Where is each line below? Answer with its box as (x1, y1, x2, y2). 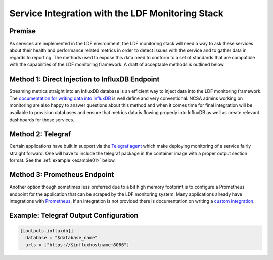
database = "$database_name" (25, 235, 98, 241)
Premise (9, 27, 36, 35)
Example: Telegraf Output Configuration (9, 211, 139, 220)
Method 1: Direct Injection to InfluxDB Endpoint (9, 75, 160, 84)
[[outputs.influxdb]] (20, 228, 74, 234)
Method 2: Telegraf (9, 130, 71, 138)
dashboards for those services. (9, 117, 75, 123)
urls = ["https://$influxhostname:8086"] (25, 242, 130, 248)
